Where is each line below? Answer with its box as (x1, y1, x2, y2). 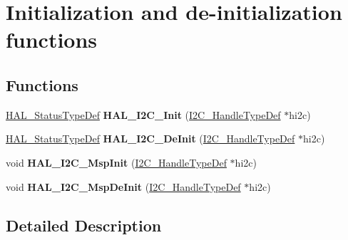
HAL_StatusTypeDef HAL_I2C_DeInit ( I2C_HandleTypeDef (6, 131, 295, 146)
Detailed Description (6, 214, 162, 236)
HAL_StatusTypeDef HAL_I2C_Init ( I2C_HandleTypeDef (6, 107, 281, 122)
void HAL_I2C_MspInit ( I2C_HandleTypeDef (6, 155, 227, 169)
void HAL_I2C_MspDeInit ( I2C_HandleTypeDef (6, 179, 241, 194)
